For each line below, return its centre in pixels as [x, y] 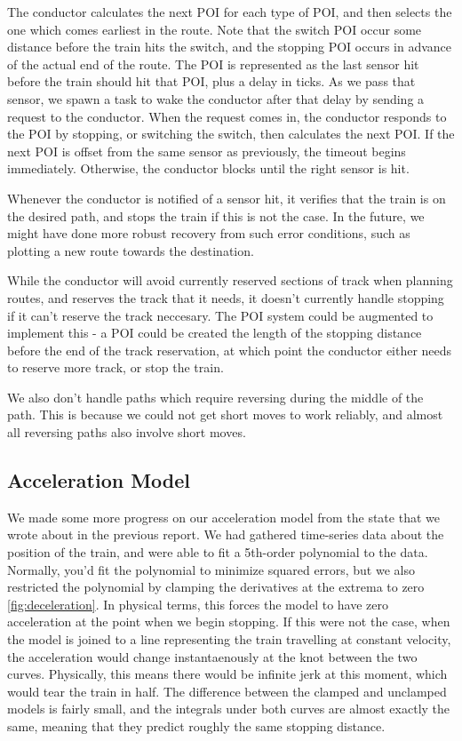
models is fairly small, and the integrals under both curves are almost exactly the [229, 709]
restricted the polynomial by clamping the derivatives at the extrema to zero [216, 587]
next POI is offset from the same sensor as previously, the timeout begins [207, 151]
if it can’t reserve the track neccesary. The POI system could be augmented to [220, 315]
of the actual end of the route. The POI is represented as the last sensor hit [213, 64]
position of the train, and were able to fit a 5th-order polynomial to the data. [218, 552]
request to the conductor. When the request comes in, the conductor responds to [227, 116]
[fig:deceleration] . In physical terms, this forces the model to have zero [198, 604]
